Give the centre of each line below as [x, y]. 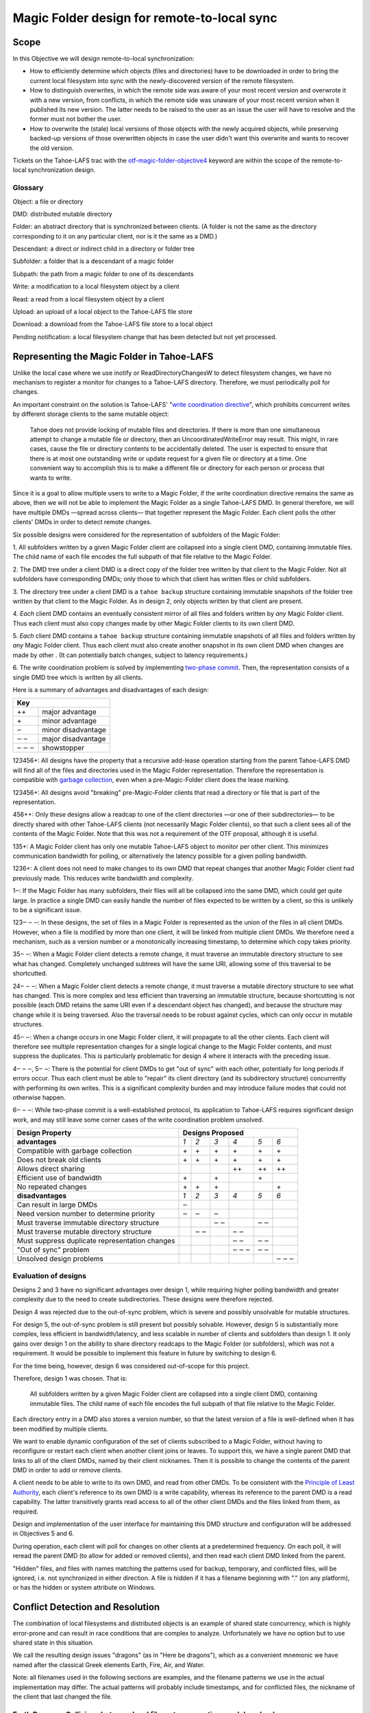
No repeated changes [52, 1187]
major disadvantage [74, 739]
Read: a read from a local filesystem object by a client [88, 299]
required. [26, 1512]
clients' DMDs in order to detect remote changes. [82, 522]
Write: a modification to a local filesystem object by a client [96, 286]
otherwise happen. [39, 1097]
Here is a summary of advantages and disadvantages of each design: [111, 690]
